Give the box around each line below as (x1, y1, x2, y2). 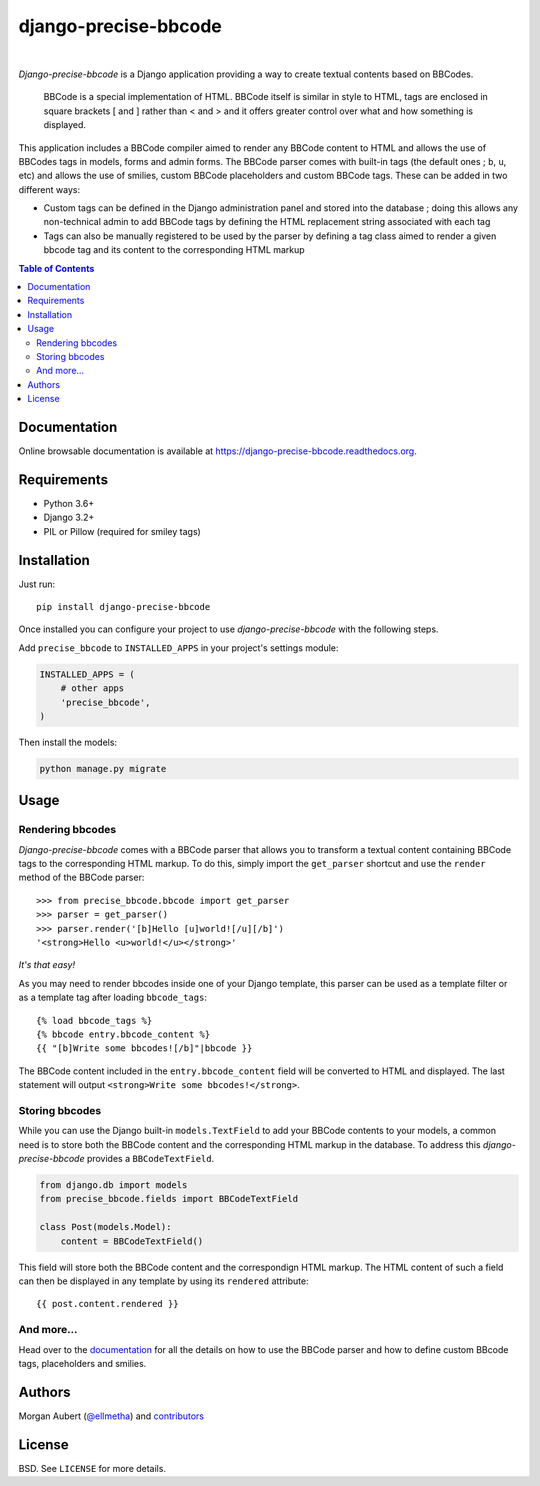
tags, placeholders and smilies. (18, 1357, 147, 1369)
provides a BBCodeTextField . (86, 1153, 215, 1165)
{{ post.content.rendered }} (36, 1298, 179, 1310)
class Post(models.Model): (39, 1221, 172, 1233)
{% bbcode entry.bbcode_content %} (36, 1028, 211, 1040)
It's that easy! (18, 959, 76, 971)
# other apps (60, 683, 125, 694)
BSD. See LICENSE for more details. (18, 1462, 167, 1474)
